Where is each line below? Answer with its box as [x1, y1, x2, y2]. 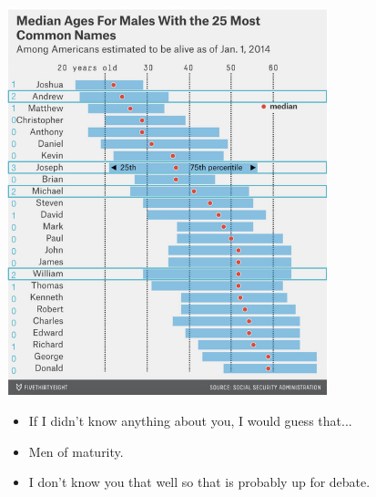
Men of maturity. [28, 441, 124, 461]
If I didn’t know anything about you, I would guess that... [28, 411, 352, 430]
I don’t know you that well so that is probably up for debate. [28, 472, 371, 492]
